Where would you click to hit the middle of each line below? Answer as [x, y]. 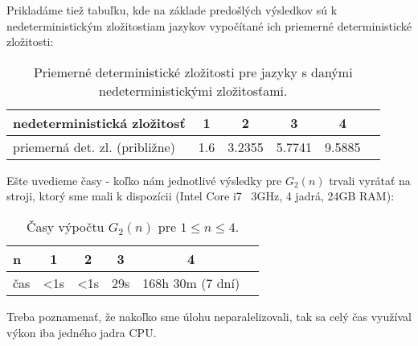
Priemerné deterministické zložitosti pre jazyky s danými [193, 72]
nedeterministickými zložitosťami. [193, 90]
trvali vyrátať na [370, 180]
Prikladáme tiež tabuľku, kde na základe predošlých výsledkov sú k [172, 10]
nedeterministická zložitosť [99, 122]
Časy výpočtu [65, 226]
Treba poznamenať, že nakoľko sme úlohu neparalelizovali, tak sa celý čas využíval [209, 316]
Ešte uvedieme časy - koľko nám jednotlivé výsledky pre [144, 180]
